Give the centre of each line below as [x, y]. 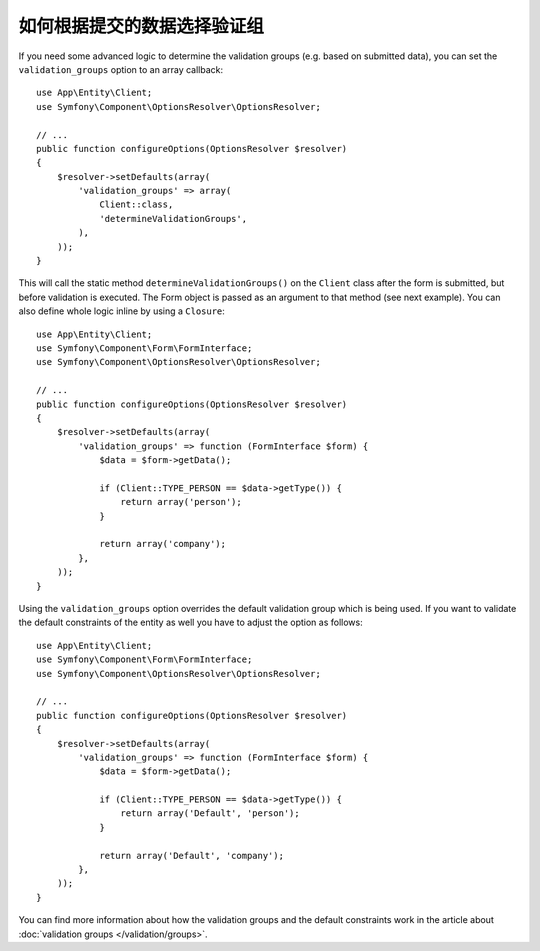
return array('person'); [181, 502]
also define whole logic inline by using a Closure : [121, 311]
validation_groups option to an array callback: [121, 69]
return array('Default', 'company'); [192, 855]
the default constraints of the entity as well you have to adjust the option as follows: [191, 622]
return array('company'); [163, 544]
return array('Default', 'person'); [210, 813]
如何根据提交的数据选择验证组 [141, 26]
